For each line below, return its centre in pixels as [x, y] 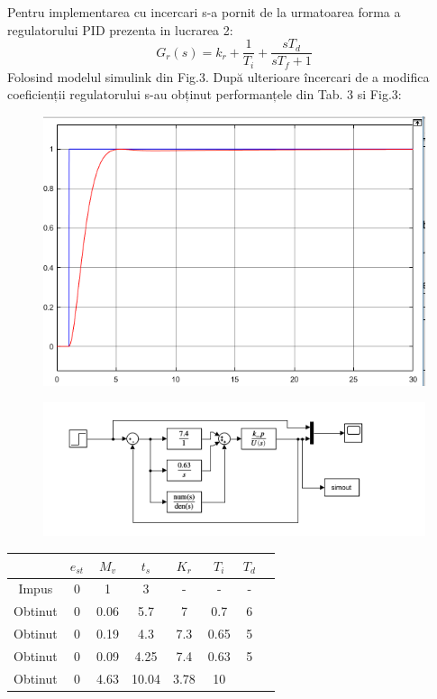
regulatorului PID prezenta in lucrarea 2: [120, 29]
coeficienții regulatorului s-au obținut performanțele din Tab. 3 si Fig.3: [205, 94]
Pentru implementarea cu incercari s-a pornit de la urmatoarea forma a [204, 12]
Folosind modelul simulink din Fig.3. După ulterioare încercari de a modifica [218, 76]
